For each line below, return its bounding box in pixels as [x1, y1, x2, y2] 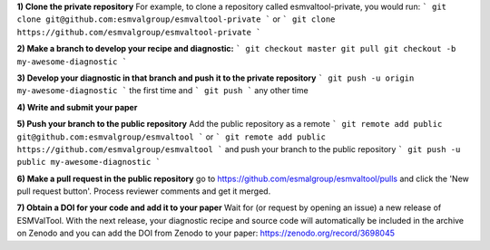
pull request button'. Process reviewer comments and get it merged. [16, 186, 271, 197]
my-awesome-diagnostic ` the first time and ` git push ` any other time [16, 85, 309, 96]
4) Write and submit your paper [16, 101, 138, 112]
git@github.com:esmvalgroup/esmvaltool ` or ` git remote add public [16, 131, 327, 142]
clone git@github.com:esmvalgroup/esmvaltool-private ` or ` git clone [16, 14, 336, 24]
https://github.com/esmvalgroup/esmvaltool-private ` [16, 27, 261, 37]
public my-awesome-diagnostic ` [16, 157, 161, 168]
